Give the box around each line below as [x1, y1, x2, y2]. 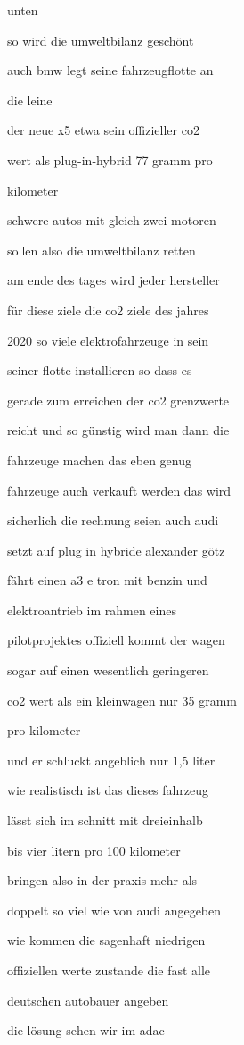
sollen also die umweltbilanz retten [7, 240, 196, 259]
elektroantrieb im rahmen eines [7, 600, 176, 619]
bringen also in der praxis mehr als [7, 871, 198, 890]
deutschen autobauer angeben [7, 991, 169, 1009]
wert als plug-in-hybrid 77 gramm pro [7, 150, 213, 169]
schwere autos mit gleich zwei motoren [7, 211, 216, 230]
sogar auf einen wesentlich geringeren [7, 661, 209, 680]
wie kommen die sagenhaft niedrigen [7, 931, 206, 949]
